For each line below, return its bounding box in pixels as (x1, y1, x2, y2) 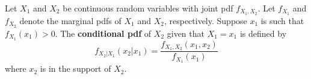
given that (167, 27, 205, 39)
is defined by (239, 27, 287, 39)
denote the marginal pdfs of (19, 14, 122, 27)
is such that (260, 14, 304, 27)
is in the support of (40, 62, 111, 75)
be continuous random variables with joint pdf (63, 2, 233, 14)
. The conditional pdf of (55, 27, 152, 39)
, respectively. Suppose (164, 14, 247, 27)
